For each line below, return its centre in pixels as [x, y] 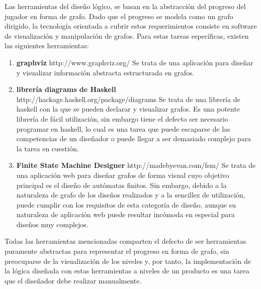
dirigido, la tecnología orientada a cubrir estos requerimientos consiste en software [131, 26]
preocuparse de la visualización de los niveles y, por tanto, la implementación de [128, 261]
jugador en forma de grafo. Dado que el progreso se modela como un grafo [119, 16]
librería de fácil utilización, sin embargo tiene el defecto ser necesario [122, 118]
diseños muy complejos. [52, 224]
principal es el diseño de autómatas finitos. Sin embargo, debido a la [121, 185]
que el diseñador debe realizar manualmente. [73, 280]
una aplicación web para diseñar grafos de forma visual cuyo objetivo [123, 175]
